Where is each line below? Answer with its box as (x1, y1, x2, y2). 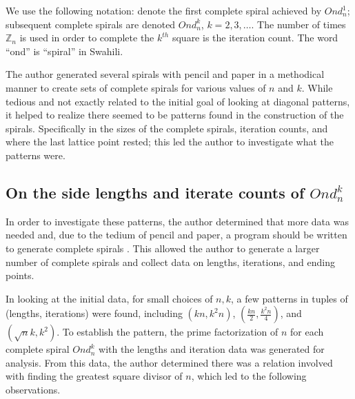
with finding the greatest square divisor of (6, 369, 183, 383)
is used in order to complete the (19, 30, 154, 45)
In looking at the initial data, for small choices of (6, 291, 213, 305)
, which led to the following (191, 369, 307, 383)
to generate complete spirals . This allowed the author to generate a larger (6, 241, 320, 255)
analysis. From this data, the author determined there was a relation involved (6, 355, 333, 369)
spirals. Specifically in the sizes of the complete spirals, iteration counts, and (6, 121, 328, 135)
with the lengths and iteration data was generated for (99, 342, 325, 356)
